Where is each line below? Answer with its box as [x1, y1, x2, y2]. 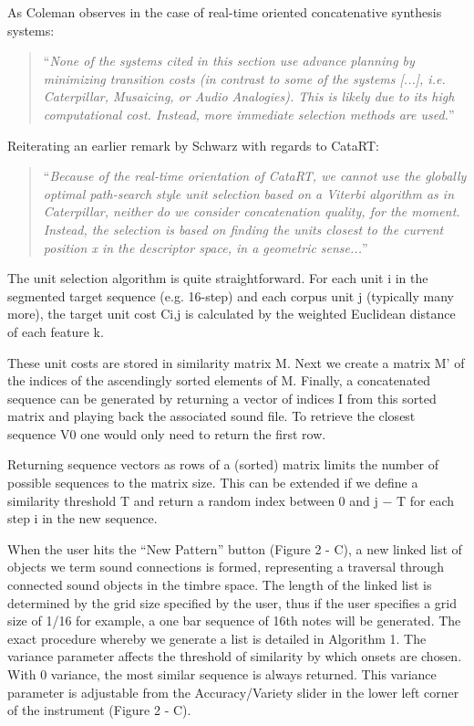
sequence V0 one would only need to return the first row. [7, 424, 326, 443]
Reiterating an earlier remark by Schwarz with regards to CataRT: [7, 135, 379, 154]
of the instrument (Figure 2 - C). [7, 700, 191, 720]
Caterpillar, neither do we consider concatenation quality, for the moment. [43, 202, 460, 221]
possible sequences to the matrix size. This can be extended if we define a [7, 473, 418, 492]
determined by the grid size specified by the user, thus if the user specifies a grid [7, 593, 458, 612]
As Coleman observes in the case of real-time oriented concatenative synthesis [7, 3, 442, 21]
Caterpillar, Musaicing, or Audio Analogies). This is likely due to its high [43, 87, 455, 106]
